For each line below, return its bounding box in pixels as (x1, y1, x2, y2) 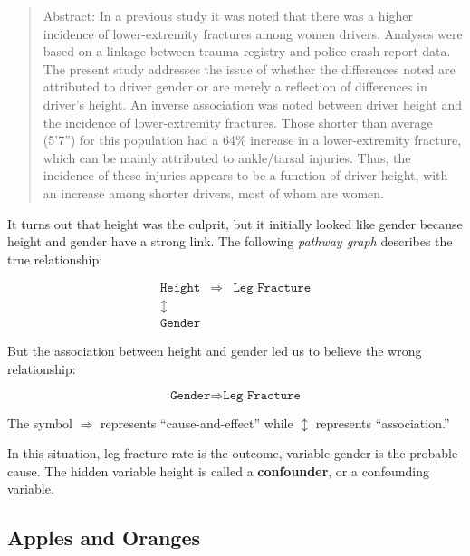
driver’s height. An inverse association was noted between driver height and (43, 94, 462, 113)
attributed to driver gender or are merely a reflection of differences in (43, 77, 427, 96)
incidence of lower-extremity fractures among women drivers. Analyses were (43, 24, 463, 43)
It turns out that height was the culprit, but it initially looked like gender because (7, 214, 463, 233)
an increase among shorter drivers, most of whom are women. (43, 183, 384, 202)
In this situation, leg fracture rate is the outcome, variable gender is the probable (7, 444, 458, 463)
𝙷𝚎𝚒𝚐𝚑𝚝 (160, 282, 201, 295)
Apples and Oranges (7, 523, 200, 551)
